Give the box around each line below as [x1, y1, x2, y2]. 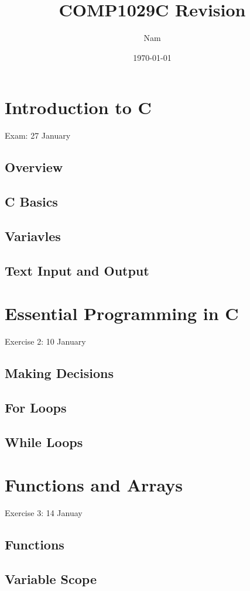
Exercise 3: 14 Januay [5, 507, 83, 519]
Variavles [5, 226, 61, 245]
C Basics [5, 193, 58, 211]
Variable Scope [5, 569, 97, 587]
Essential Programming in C [5, 301, 239, 325]
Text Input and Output [5, 261, 149, 279]
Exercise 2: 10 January [5, 335, 86, 348]
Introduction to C [5, 95, 152, 119]
